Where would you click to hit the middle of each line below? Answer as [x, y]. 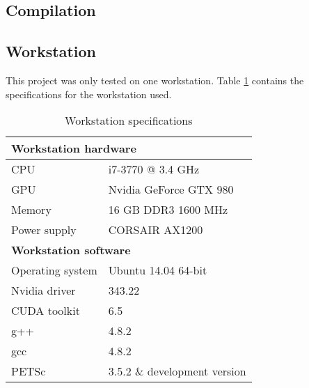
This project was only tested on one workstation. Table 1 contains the [155, 80]
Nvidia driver [43, 290]
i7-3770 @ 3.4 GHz [154, 169]
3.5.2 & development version [177, 371]
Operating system [54, 270]
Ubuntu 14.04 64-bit [158, 270]
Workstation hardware [74, 148]
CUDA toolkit [46, 311]
